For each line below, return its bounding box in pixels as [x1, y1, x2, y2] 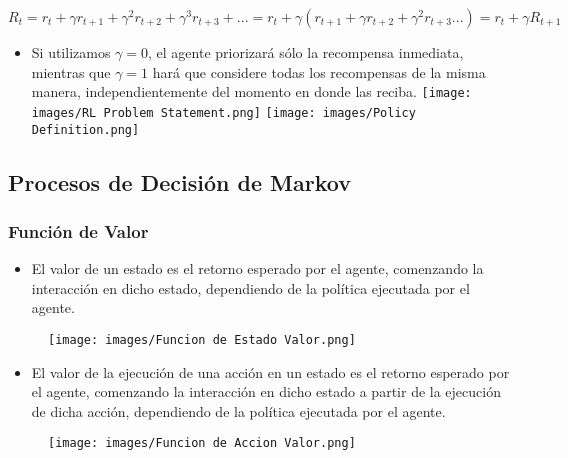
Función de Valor [8, 218, 149, 243]
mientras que [31, 61, 111, 82]
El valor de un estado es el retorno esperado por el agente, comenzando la [31, 258, 484, 279]
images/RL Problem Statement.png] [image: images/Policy [31, 105, 416, 120]
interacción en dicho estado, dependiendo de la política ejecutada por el [31, 277, 470, 298]
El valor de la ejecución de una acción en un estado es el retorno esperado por [31, 361, 510, 382]
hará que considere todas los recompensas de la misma [152, 61, 486, 82]
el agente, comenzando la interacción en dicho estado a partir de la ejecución [31, 381, 501, 402]
